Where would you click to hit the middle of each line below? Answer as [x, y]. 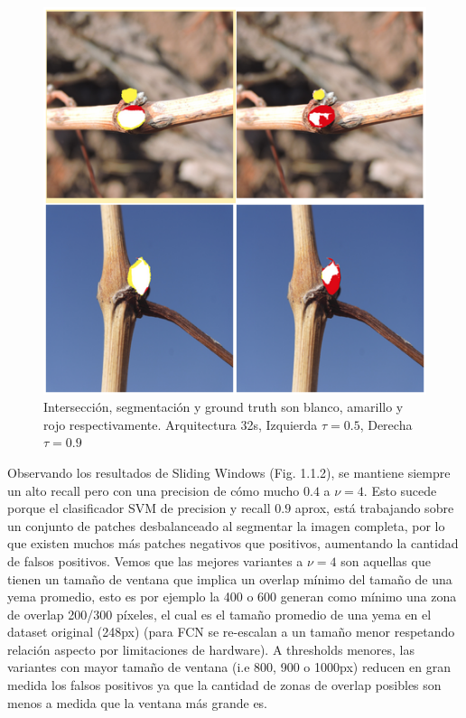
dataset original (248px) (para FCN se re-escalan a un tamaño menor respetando [231, 632]
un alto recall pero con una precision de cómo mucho [154, 490]
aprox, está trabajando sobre [374, 508]
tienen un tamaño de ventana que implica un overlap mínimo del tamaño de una [230, 578]
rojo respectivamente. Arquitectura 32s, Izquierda [181, 424]
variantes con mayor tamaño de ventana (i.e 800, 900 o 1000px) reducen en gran [229, 667]
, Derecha [386, 424]
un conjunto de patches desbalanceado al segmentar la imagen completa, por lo [226, 525]
